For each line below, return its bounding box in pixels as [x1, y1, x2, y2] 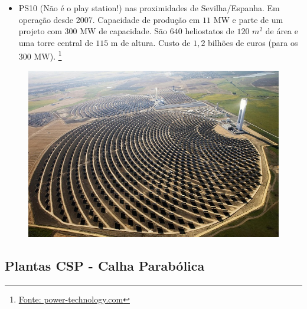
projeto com [18, 25, 62, 37]
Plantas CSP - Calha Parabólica [5, 256, 205, 274]
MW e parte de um [213, 13, 283, 25]
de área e [265, 25, 298, 37]
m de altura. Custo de [110, 36, 191, 48]
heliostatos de [185, 25, 234, 37]
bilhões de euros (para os [208, 36, 298, 48]
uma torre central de [18, 36, 93, 48]
